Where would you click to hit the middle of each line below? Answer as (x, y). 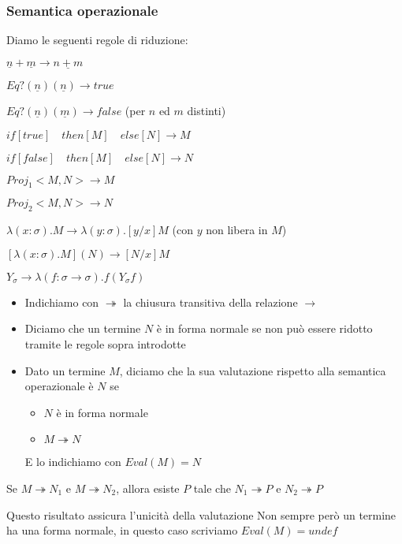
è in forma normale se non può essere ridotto (264, 328)
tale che (212, 488)
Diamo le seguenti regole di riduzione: (97, 40)
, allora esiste (148, 488)
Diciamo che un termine (83, 328)
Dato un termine (65, 370)
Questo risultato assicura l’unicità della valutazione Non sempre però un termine (201, 514)
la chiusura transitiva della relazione (210, 302)
